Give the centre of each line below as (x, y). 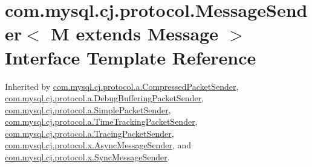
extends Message (147, 33)
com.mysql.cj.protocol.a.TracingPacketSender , (89, 133)
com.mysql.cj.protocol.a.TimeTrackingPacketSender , (101, 121)
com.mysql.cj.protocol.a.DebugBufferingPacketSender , (105, 98)
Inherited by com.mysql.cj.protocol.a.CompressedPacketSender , (122, 86)
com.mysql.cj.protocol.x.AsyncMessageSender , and (98, 145)
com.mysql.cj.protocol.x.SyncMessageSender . (87, 157)
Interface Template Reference (131, 57)
